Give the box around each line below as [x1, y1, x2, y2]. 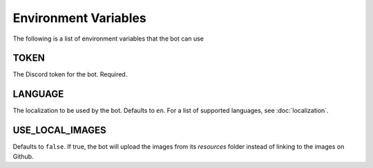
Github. [12, 152, 34, 160]
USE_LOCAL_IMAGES [12, 125, 106, 136]
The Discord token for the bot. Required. [12, 70, 128, 78]
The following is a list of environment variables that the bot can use [12, 34, 204, 43]
